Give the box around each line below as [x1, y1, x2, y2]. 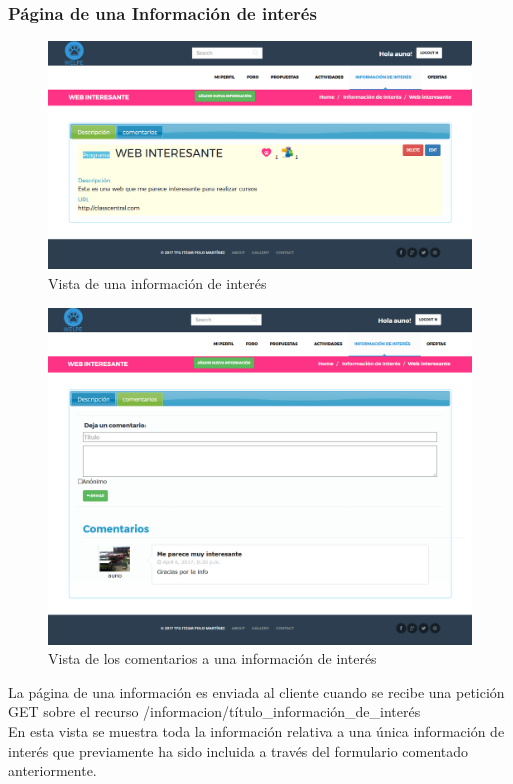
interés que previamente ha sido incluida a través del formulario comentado [8, 740, 469, 761]
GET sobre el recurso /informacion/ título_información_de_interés [8, 701, 421, 722]
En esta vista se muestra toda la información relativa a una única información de [8, 720, 505, 741]
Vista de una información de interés [48, 272, 267, 293]
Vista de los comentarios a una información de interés [48, 648, 377, 669]
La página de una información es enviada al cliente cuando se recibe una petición [8, 681, 505, 702]
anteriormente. [8, 760, 97, 781]
